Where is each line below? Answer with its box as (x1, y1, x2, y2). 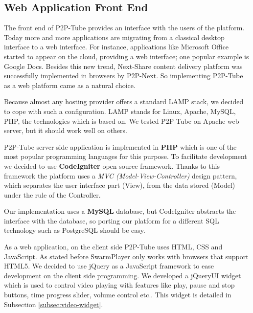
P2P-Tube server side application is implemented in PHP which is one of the (4, 141, 237, 152)
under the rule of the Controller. (4, 189, 101, 200)
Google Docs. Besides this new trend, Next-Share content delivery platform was (4, 61, 243, 71)
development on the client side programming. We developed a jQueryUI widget (4, 270, 241, 280)
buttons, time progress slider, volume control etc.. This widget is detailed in (4, 290, 231, 300)
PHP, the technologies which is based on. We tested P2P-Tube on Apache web (4, 115, 239, 126)
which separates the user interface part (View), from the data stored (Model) (4, 180, 235, 190)
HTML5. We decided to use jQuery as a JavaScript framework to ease (4, 261, 214, 271)
